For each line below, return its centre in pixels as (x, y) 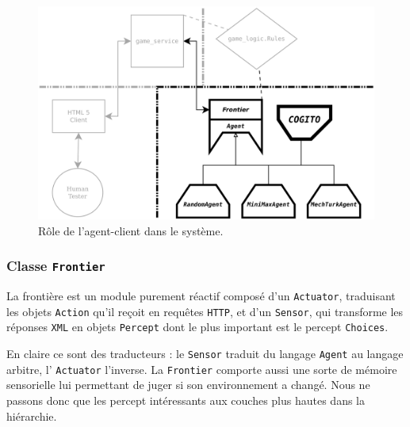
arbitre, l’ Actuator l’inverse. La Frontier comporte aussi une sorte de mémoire (202, 369)
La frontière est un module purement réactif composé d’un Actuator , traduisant (201, 296)
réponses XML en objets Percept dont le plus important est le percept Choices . (197, 327)
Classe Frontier (56, 266)
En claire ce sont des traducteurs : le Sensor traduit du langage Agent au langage (205, 354)
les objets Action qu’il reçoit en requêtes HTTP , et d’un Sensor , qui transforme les (205, 311)
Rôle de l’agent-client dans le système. (131, 230)
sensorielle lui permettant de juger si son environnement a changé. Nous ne (188, 385)
